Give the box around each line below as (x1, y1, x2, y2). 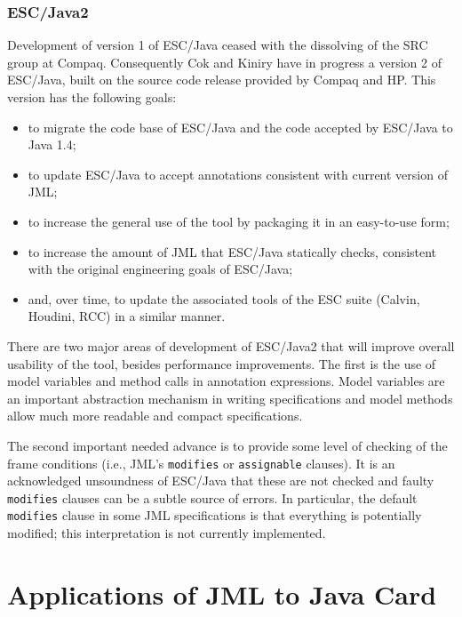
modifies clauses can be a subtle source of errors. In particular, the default (7, 488, 418, 507)
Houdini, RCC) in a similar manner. (28, 307, 226, 325)
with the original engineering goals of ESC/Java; (28, 260, 293, 278)
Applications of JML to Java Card (7, 575, 437, 612)
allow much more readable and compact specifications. (7, 406, 303, 425)
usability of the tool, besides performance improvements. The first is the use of (7, 354, 436, 373)
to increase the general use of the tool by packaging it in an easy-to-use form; (28, 212, 450, 230)
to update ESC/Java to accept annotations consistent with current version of (28, 164, 448, 183)
